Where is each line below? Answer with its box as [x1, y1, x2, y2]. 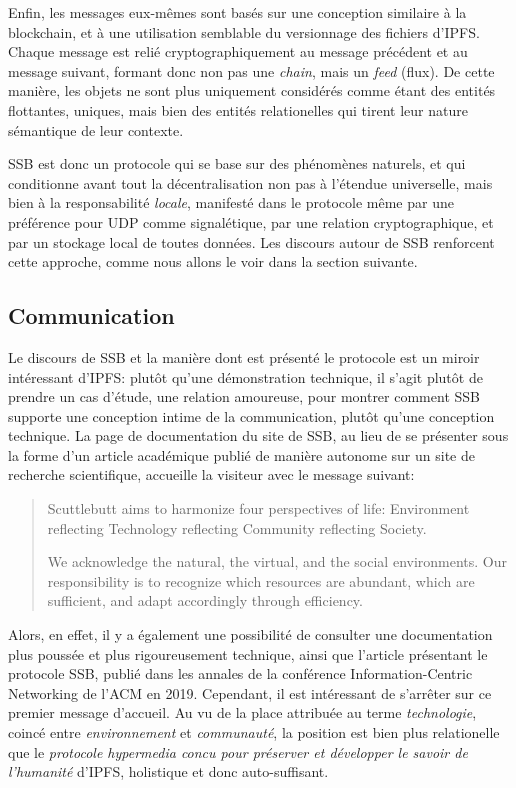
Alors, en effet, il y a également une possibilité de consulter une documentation [8, 624, 493, 645]
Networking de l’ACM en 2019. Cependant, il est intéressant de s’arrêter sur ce [8, 682, 492, 703]
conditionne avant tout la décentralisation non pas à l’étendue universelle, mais [8, 172, 493, 193]
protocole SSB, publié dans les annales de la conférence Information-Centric [8, 663, 473, 684]
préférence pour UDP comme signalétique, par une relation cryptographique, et [8, 211, 494, 232]
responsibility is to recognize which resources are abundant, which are [47, 570, 475, 591]
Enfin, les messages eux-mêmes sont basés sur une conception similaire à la [8, 2, 467, 22]
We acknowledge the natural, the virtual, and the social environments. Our [47, 551, 508, 572]
